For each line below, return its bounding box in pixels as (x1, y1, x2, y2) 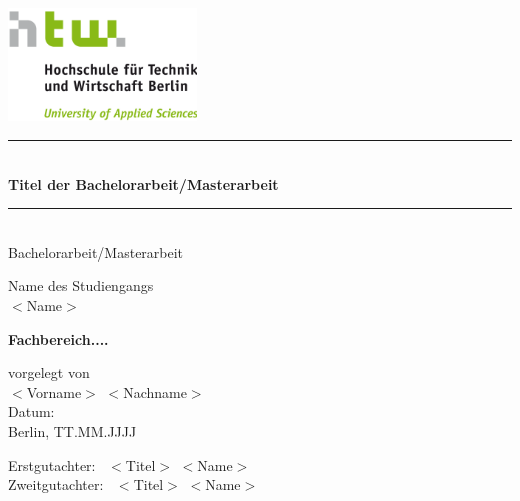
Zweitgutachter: (8, 474, 104, 495)
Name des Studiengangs (8, 275, 154, 296)
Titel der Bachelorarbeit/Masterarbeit (8, 173, 279, 194)
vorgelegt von (8, 362, 90, 383)
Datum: (8, 401, 55, 422)
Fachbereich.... (8, 328, 109, 349)
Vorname (26, 381, 82, 402)
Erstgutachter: (8, 454, 96, 475)
